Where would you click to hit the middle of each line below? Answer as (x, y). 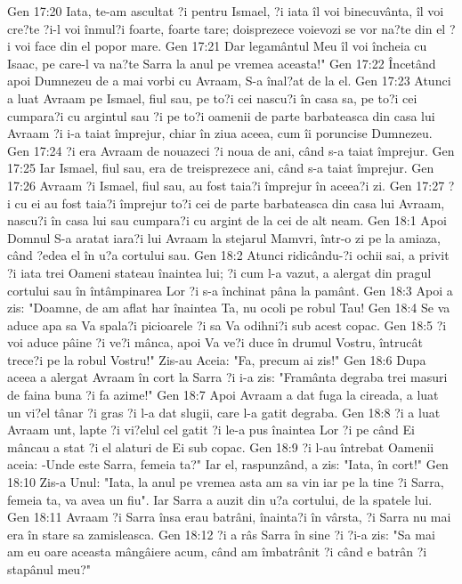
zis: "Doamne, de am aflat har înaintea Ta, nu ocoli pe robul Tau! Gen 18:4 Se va (229, 308)
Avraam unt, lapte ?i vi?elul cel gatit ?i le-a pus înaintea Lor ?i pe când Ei (211, 430)
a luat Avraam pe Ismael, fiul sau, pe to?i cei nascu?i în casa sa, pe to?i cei (212, 97)
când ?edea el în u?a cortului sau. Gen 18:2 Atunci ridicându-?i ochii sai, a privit (228, 255)
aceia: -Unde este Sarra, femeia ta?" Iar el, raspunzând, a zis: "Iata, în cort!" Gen (228, 464)
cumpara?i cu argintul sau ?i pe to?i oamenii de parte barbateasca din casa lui (221, 115)
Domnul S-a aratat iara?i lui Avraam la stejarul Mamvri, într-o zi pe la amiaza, (224, 237)
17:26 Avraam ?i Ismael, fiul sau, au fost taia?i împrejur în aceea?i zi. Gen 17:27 (226, 185)
